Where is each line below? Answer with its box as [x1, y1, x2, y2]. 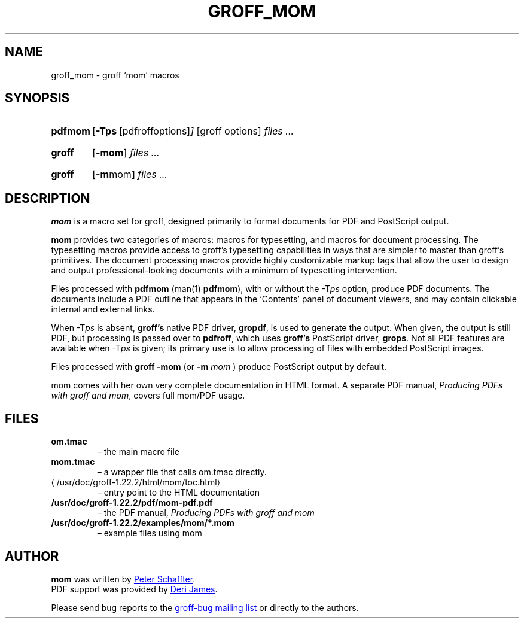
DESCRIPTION [5, 190, 90, 206]
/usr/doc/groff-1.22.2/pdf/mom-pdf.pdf [51, 497, 213, 508]
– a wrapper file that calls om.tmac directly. [97, 467, 267, 478]
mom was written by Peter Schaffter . [51, 573, 196, 584]
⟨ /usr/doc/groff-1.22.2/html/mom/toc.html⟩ [51, 477, 221, 488]
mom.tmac [51, 457, 95, 467]
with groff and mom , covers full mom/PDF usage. [51, 390, 245, 401]
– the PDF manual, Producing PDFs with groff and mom [97, 507, 315, 518]
